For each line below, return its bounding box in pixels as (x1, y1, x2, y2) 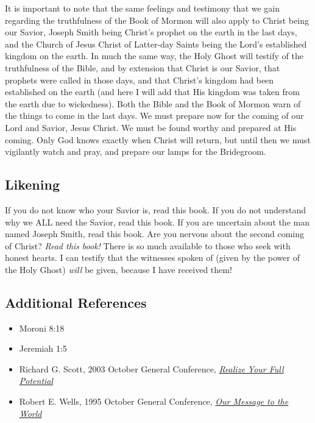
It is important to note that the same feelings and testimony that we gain (5, 2, 280, 14)
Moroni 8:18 (19, 321, 65, 334)
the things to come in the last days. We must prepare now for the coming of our (5, 109, 304, 122)
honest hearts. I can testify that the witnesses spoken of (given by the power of (5, 251, 300, 264)
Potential (19, 374, 54, 387)
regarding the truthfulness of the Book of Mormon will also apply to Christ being (5, 13, 309, 26)
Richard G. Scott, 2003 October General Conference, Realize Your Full (19, 362, 284, 375)
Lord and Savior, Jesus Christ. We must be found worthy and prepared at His (5, 121, 297, 133)
